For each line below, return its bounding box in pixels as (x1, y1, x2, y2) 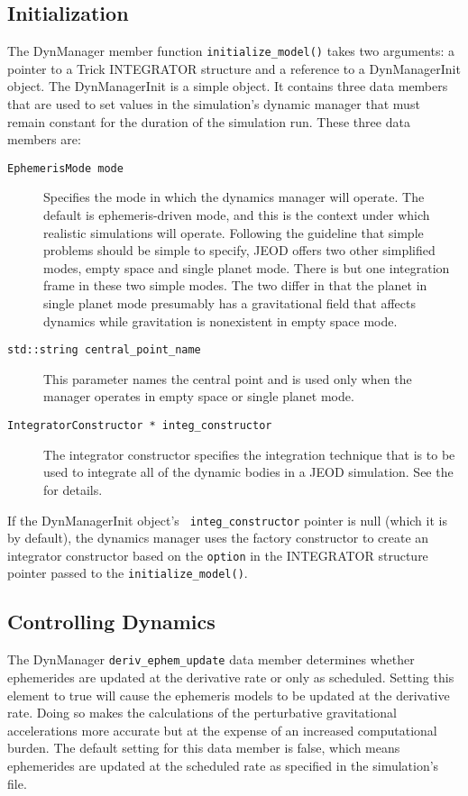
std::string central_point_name (7, 343, 201, 357)
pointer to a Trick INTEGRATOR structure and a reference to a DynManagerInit (7, 59, 461, 78)
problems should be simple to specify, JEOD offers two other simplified (43, 241, 436, 260)
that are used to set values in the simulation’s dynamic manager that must (7, 95, 420, 114)
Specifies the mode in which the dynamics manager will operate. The (43, 188, 425, 206)
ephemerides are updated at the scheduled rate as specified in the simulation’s (7, 755, 439, 774)
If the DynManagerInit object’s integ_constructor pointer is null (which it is (7, 510, 447, 529)
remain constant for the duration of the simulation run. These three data (7, 112, 410, 131)
